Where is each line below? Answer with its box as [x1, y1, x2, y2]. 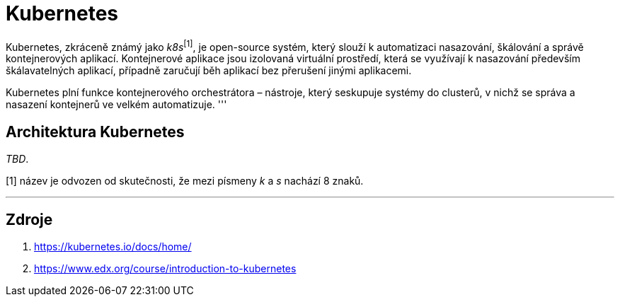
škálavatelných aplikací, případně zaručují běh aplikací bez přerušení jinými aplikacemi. [6, 64, 412, 77]
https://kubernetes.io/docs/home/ [34, 240, 192, 253]
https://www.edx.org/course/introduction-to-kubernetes [34, 262, 297, 275]
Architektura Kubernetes [6, 122, 185, 141]
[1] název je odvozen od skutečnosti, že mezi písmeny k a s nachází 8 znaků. [6, 175, 364, 187]
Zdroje [6, 210, 53, 228]
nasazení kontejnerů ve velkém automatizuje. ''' [6, 98, 227, 111]
